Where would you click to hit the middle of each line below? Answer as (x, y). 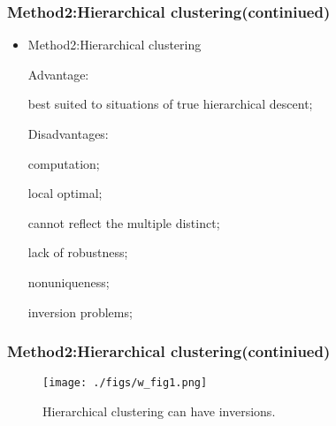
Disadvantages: (68, 133)
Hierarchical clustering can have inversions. (159, 411)
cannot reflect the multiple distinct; (124, 222)
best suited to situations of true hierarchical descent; (170, 104)
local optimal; (65, 193)
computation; (64, 163)
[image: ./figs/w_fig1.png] (125, 383)
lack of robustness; (78, 252)
